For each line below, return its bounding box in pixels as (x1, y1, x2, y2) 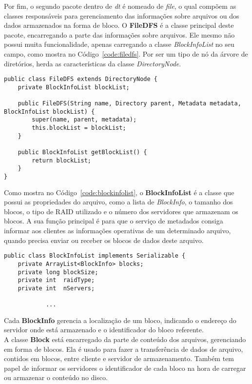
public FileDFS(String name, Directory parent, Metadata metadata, (18, 100, 241, 107)
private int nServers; (18, 284, 95, 292)
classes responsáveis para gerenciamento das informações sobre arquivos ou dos (4, 10, 239, 20)
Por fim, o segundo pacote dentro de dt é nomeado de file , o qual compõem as (4, 1, 236, 11)
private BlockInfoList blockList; (18, 83, 130, 91)
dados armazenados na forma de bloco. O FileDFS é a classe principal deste (4, 20, 234, 30)
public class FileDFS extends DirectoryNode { (4, 76, 157, 83)
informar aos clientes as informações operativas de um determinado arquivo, (4, 225, 231, 236)
